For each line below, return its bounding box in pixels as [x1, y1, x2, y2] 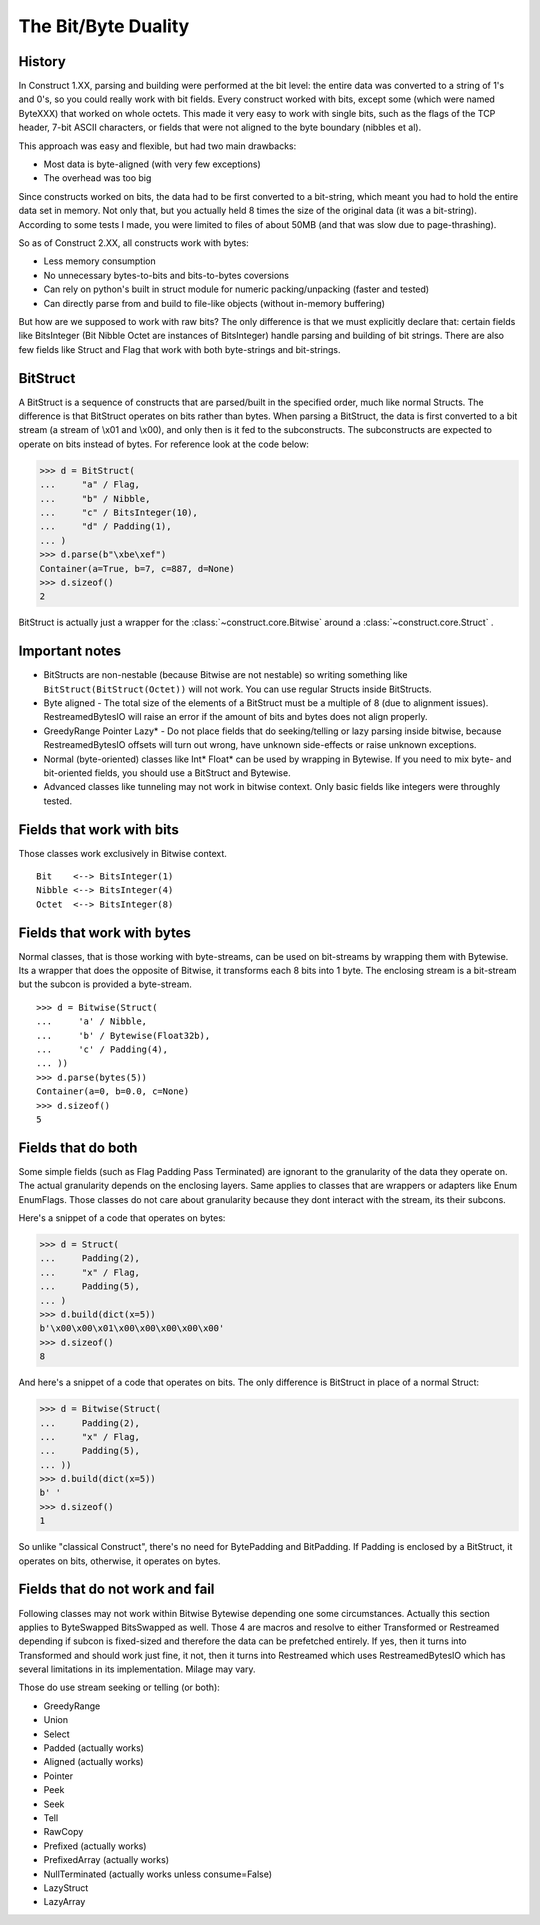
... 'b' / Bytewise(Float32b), [36, 1030, 211, 1041]
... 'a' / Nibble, [36, 1016, 148, 1027]
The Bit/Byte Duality [18, 15, 190, 37]
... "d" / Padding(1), [39, 521, 172, 532]
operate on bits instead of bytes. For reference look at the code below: [18, 438, 310, 450]
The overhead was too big [43, 172, 152, 184]
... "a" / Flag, [39, 479, 140, 490]
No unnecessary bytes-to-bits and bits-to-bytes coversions [43, 269, 290, 281]
